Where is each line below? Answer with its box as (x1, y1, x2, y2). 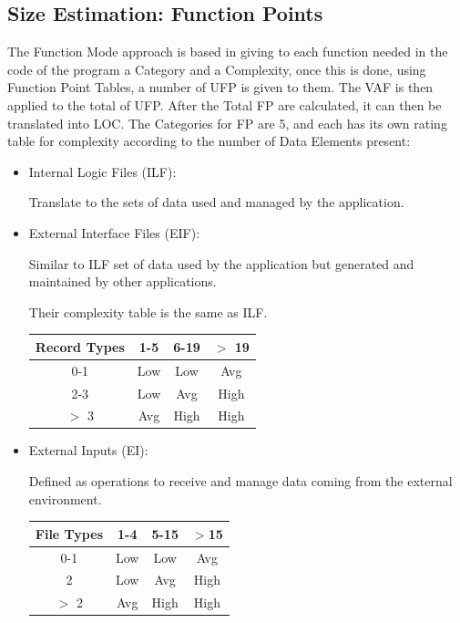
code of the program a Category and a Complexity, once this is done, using (7, 59, 426, 78)
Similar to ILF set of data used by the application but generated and (28, 254, 414, 273)
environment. (28, 489, 102, 508)
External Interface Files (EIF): (28, 223, 200, 242)
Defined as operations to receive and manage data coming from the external (28, 472, 453, 491)
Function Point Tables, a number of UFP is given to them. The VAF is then (7, 78, 434, 97)
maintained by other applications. (28, 272, 217, 291)
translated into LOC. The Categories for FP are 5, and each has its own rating (7, 113, 447, 132)
